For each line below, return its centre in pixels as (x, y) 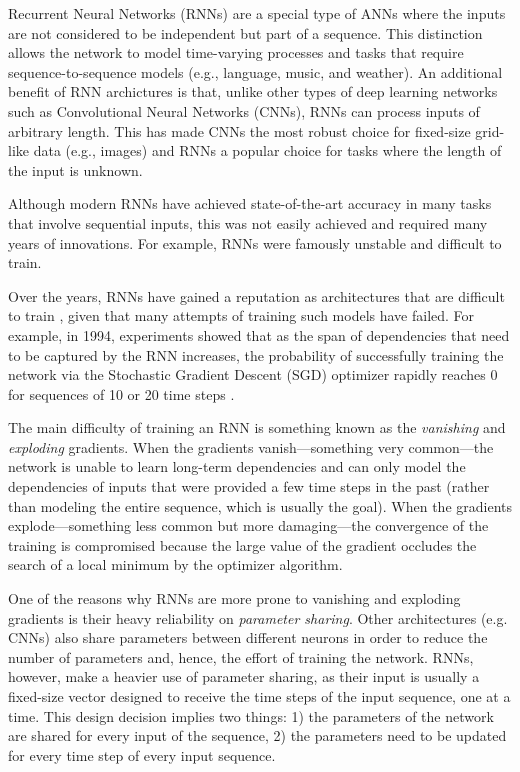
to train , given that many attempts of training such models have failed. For (241, 315)
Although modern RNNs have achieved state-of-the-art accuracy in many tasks (250, 203)
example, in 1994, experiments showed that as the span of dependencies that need (259, 334)
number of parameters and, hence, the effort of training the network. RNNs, (241, 656)
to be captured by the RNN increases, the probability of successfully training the (256, 354)
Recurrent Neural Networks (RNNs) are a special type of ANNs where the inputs (257, 13)
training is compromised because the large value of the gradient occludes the (242, 544)
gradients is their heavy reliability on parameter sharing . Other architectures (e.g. (258, 617)
